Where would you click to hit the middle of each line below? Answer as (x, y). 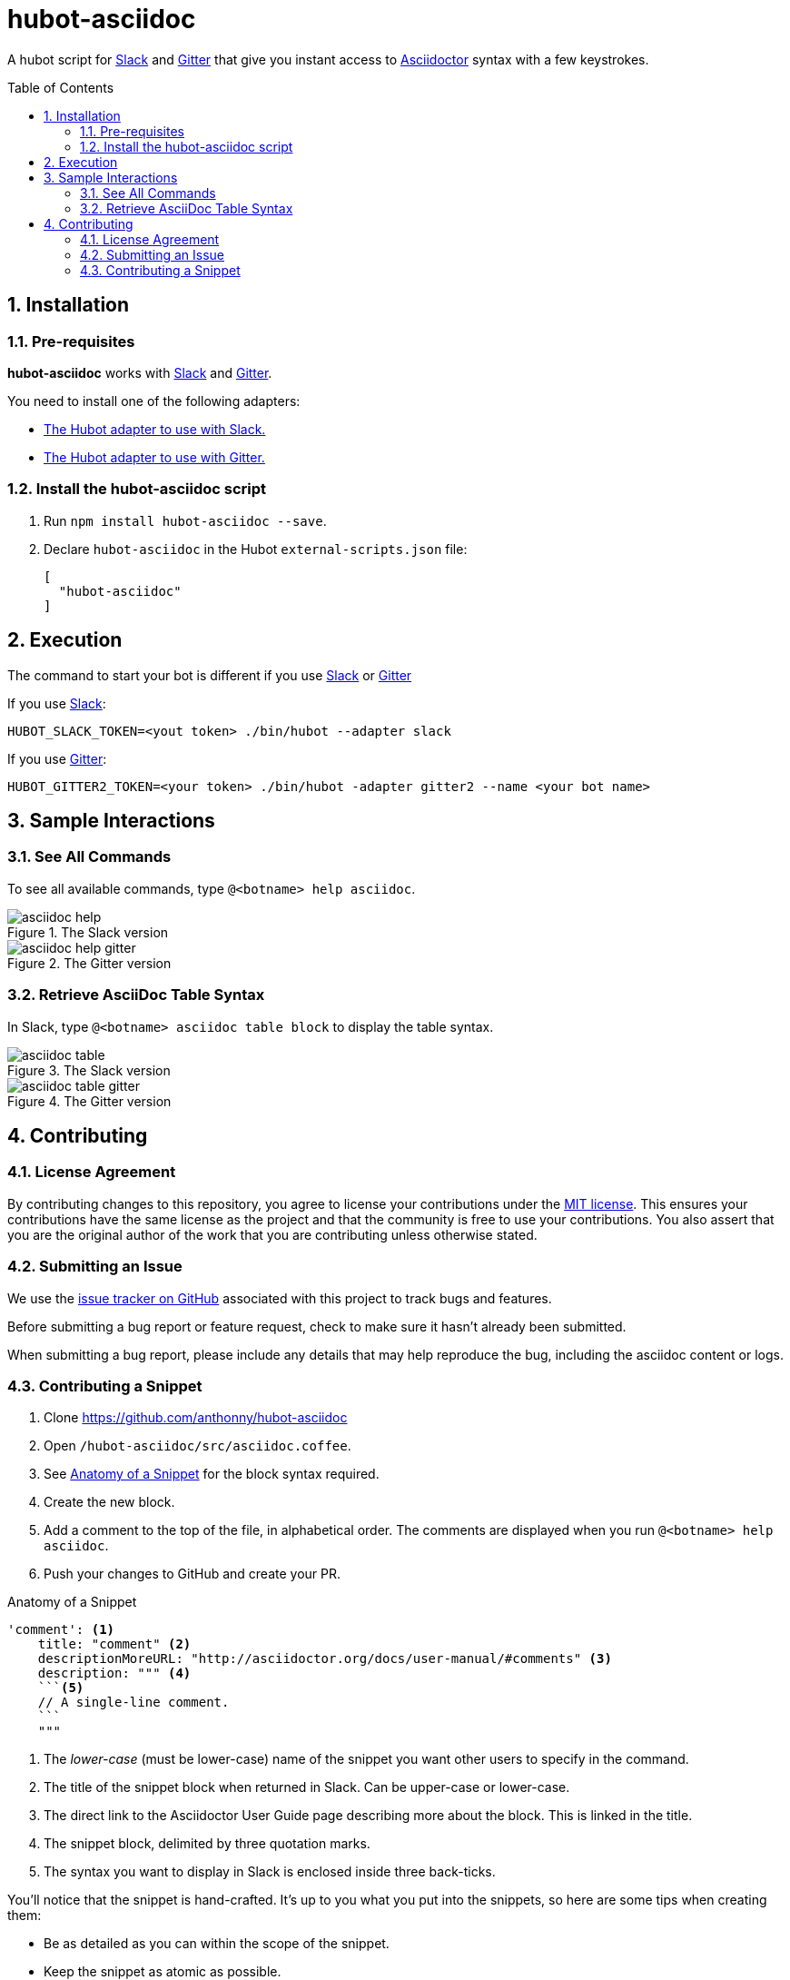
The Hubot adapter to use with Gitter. (154, 457)
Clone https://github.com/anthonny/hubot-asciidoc (196, 1418)
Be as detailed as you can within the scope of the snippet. (217, 1944)
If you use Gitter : (57, 758)
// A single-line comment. (133, 1703)
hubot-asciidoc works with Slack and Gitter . (140, 372)
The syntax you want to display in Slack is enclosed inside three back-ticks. (270, 1872)
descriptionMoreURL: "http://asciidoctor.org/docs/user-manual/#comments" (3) (325, 1659)
